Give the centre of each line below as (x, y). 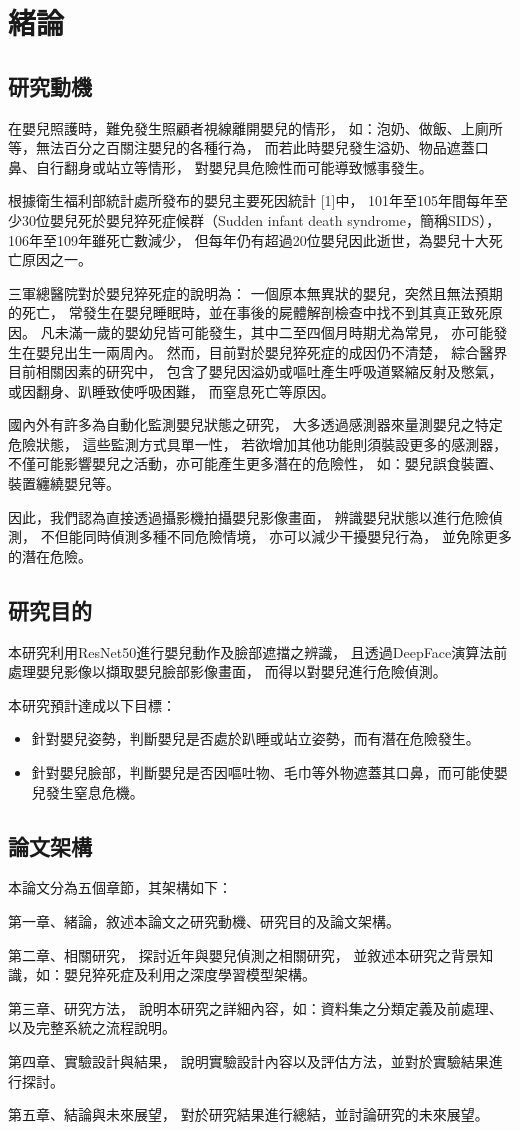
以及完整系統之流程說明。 (92, 1027)
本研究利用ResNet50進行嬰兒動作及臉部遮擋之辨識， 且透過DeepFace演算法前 (258, 651)
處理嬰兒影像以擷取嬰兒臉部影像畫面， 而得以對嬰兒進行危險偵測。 (227, 671)
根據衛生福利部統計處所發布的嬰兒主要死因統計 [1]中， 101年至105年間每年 (251, 200)
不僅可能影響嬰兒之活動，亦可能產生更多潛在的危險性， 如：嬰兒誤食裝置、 (255, 463)
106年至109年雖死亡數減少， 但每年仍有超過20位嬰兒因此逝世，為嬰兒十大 (248, 239)
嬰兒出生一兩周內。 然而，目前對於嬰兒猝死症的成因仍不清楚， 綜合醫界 (271, 351)
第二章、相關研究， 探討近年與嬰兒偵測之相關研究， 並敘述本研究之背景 (244, 954)
